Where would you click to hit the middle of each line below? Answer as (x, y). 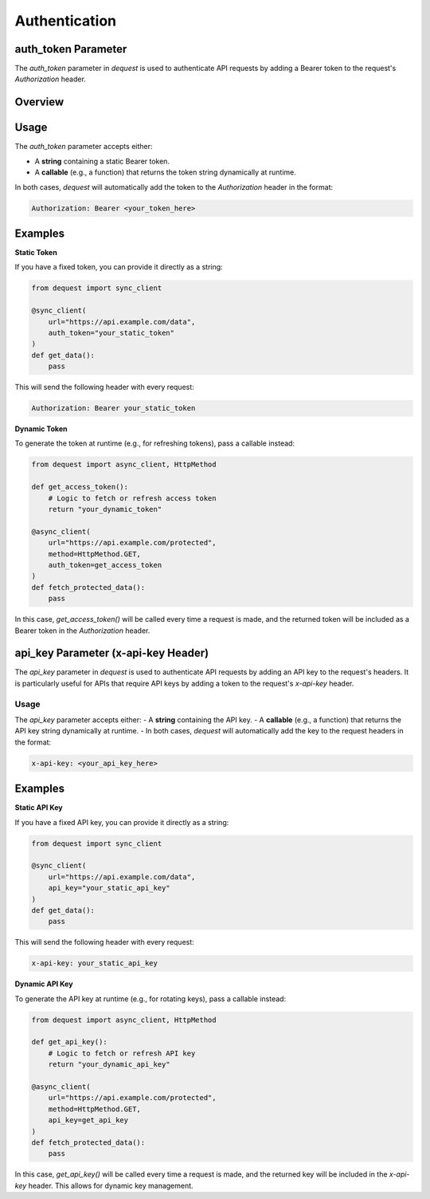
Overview (39, 102)
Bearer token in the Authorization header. (82, 631)
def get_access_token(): (80, 487)
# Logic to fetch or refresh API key (122, 1053)
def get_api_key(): (69, 1042)
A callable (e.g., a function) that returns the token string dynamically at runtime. (165, 172)
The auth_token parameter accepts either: (84, 147)
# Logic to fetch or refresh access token (132, 498)
